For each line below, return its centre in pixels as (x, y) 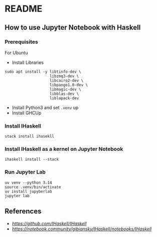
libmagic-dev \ (65, 89)
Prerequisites (21, 42)
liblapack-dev (64, 98)
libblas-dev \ (64, 94)
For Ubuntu (16, 52)
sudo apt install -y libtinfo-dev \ (43, 72)
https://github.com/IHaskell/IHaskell (49, 223)
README (24, 9)
